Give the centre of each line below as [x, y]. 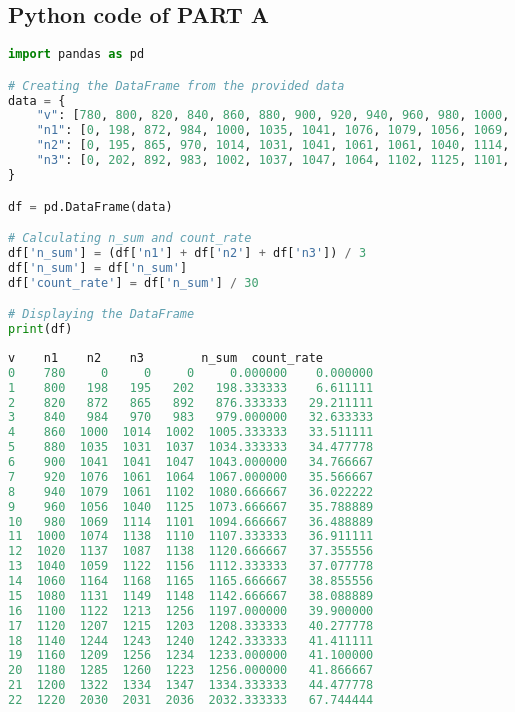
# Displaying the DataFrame [101, 314]
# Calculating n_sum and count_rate [130, 238]
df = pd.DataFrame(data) [90, 206]
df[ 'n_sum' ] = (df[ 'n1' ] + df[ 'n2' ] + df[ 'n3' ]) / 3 [187, 252]
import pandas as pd [76, 54]
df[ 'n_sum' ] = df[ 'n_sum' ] [98, 267]
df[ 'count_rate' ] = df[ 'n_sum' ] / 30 [133, 282]
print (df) [40, 329]
